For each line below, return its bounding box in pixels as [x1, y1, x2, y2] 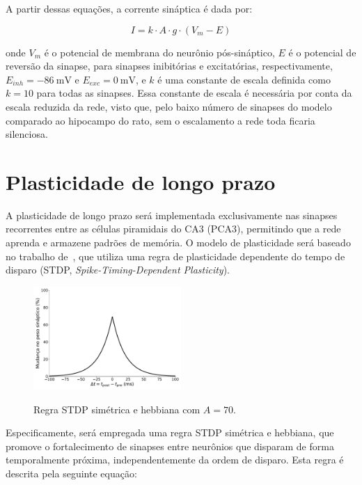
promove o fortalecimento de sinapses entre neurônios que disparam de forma [6, 438, 334, 453]
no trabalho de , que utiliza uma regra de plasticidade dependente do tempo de [6, 248, 345, 263]
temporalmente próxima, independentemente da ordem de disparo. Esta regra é [6, 452, 344, 467]
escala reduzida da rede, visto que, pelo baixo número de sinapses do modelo [6, 99, 332, 113]
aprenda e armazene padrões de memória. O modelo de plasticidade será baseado [6, 235, 351, 250]
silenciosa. [6, 127, 48, 141]
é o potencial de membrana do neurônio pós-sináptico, [44, 45, 275, 59]
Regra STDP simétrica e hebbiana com [33, 401, 200, 416]
